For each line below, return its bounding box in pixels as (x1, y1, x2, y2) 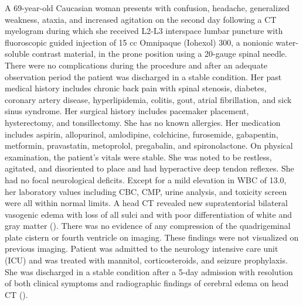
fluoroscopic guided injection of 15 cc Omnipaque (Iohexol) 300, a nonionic (5, 36, 273, 48)
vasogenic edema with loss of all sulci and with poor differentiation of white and (5, 208, 292, 220)
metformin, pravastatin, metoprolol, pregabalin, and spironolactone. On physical (5, 139, 293, 152)
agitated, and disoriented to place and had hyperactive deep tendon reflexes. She (5, 162, 294, 174)
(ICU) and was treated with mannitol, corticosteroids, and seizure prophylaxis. (5, 254, 288, 266)
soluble (5, 47, 30, 60)
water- (275, 36, 299, 48)
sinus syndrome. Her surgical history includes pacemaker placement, (5, 105, 249, 117)
